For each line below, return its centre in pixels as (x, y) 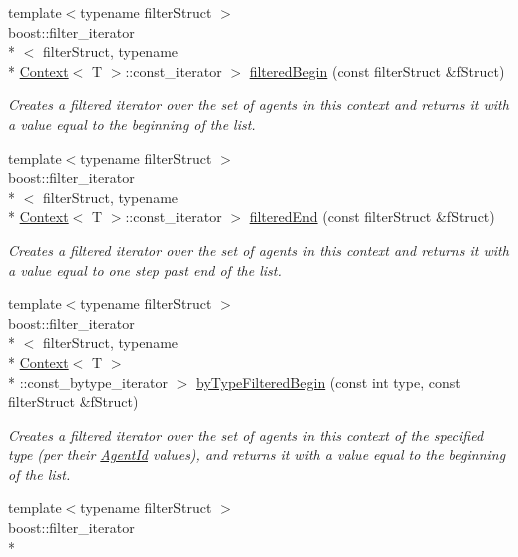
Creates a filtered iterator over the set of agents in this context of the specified (246, 434)
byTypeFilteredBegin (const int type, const (328, 381)
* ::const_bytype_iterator (88, 381)
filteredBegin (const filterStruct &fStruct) (377, 70)
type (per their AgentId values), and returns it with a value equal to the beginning (257, 454)
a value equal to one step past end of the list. (145, 269)
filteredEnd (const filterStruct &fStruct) (372, 216)
